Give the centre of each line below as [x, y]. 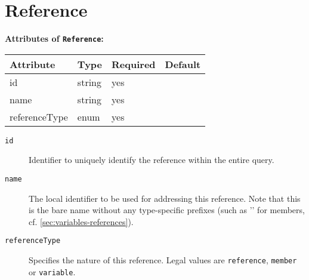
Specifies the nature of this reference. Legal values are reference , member [163, 260]
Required [134, 64]
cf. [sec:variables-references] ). [81, 221]
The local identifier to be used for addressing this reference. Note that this [165, 198]
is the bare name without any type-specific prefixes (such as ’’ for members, [167, 210]
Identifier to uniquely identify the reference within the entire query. [152, 160]
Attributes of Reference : [54, 39]
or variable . [52, 271]
